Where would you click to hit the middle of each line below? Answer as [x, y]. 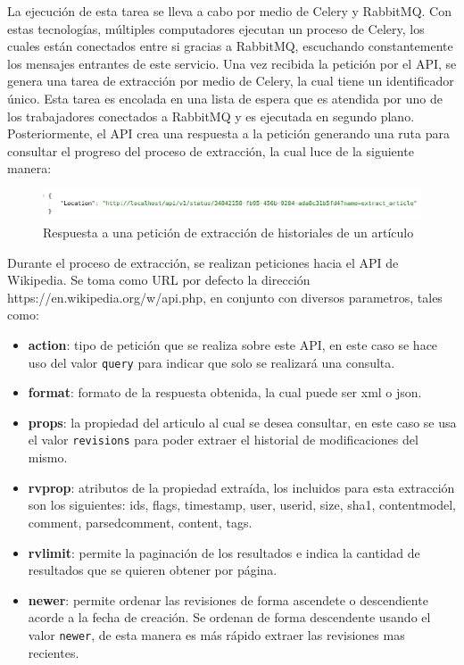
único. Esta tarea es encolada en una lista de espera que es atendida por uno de [225, 98]
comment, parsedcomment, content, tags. [140, 522]
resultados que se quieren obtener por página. [153, 570]
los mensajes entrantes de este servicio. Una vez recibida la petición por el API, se [232, 63]
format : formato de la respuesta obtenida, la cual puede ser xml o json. [225, 392]
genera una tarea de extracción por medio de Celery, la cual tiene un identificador [231, 81]
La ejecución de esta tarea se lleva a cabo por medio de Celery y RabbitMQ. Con [229, 11]
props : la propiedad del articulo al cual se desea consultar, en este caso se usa [242, 422]
